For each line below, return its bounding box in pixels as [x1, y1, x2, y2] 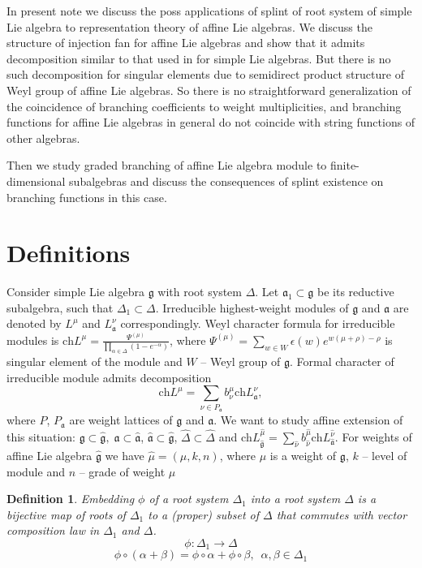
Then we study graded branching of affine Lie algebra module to [6, 157, 327, 174]
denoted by [6, 315, 62, 332]
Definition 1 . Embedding [6, 490, 135, 507]
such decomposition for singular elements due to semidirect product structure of [6, 66, 404, 83]
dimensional [6, 172, 66, 189]
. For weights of [334, 428, 412, 445]
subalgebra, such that [6, 299, 114, 316]
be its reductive [317, 283, 394, 300]
